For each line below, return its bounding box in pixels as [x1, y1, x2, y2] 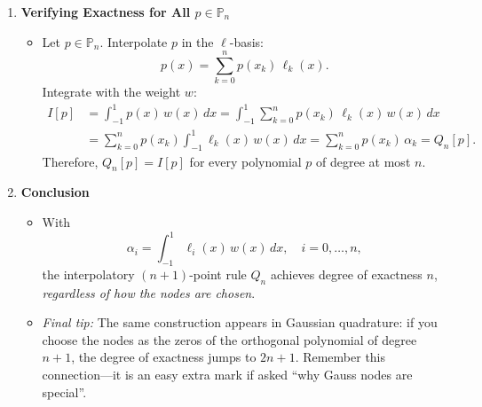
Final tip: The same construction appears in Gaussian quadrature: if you [42, 313, 438, 332]
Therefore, [42, 152, 99, 170]
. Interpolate [99, 32, 168, 51]
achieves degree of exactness [270, 264, 423, 283]
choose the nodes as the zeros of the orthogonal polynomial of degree [42, 330, 417, 348]
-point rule [189, 264, 247, 283]
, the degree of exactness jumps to [71, 348, 257, 366]
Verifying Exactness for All [20, 3, 191, 20]
